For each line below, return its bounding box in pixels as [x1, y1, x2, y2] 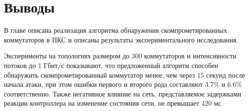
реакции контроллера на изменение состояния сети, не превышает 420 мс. [4, 98, 223, 108]
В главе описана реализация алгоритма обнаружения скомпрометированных [4, 25, 227, 35]
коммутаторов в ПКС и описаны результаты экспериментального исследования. [4, 34, 238, 44]
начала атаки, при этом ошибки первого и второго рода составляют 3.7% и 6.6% [4, 79, 242, 89]
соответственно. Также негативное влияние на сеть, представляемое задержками [4, 88, 241, 98]
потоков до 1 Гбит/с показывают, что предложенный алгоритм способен [4, 60, 218, 70]
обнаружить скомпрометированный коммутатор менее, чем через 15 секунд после [4, 69, 245, 80]
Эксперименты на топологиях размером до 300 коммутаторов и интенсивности [4, 51, 236, 61]
